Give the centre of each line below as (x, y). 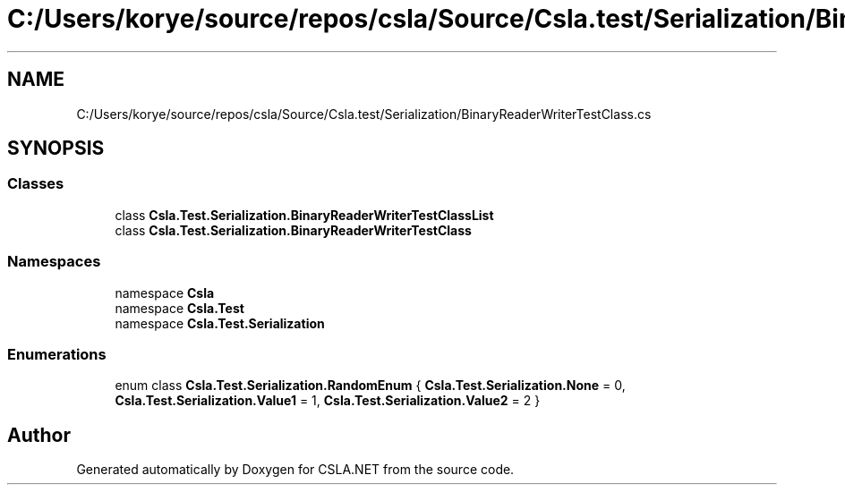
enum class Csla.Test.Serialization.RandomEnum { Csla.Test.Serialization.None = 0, (370, 386)
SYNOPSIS (56, 148)
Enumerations (57, 354)
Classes (36, 184)
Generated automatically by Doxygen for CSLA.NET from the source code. (295, 470)
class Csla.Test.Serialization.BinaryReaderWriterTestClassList (304, 215)
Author (39, 435)
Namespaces (54, 262)
